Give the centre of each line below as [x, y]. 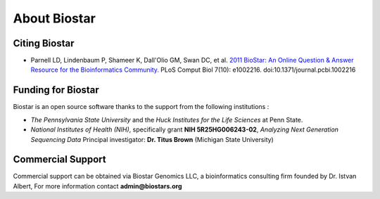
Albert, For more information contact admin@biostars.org [97, 186]
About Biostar [55, 18]
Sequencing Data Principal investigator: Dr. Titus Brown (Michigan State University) [152, 139]
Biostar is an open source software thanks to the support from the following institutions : [141, 107]
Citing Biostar [44, 43]
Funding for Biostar [56, 90]
